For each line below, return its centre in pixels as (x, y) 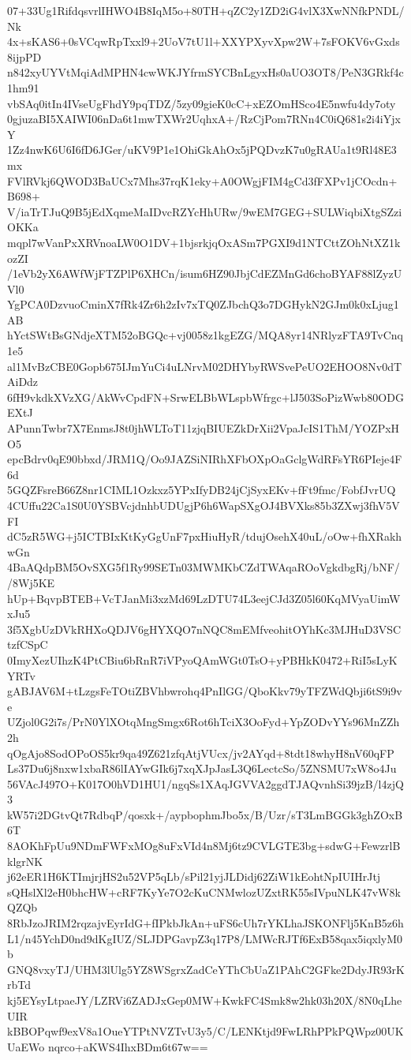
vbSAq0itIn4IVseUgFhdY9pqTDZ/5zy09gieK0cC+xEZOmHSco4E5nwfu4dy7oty (202, 103)
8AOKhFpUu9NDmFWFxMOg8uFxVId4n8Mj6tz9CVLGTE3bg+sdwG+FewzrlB (204, 846)
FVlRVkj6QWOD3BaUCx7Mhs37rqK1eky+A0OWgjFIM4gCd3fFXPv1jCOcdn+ (202, 180)
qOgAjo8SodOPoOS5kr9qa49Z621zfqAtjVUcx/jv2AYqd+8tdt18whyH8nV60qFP (201, 753)
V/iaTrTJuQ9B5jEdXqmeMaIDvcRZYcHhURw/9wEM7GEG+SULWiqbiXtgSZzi (205, 211)
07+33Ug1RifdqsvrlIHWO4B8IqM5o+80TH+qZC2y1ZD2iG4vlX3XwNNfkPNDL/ (206, 10)
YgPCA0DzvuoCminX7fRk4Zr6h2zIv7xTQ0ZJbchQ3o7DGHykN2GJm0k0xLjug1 (203, 304)
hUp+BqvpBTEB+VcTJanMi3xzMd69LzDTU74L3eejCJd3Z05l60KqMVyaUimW (204, 598)
